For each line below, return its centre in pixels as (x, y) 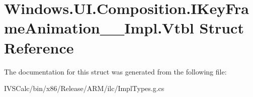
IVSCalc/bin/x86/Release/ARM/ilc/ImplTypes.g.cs (84, 88)
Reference (39, 47)
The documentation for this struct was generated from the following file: (115, 71)
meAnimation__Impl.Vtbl (99, 28)
